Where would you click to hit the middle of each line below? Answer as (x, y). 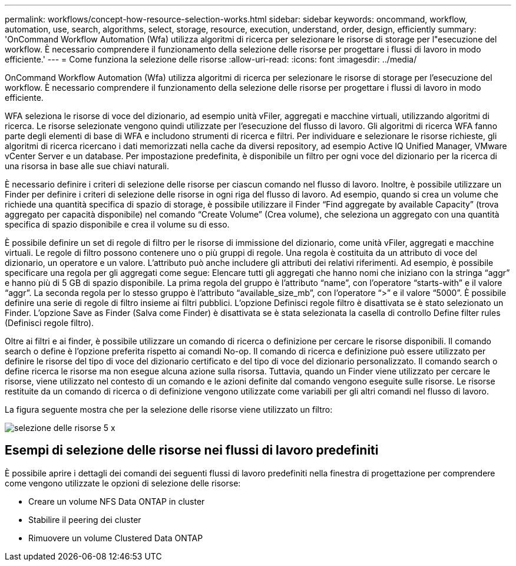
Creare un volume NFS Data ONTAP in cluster (117, 501)
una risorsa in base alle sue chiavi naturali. (87, 166)
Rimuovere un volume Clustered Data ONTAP (116, 538)
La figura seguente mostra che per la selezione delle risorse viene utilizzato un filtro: (169, 409)
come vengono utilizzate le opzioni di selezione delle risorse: (123, 483)
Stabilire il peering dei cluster (85, 519)
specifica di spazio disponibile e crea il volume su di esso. (117, 224)
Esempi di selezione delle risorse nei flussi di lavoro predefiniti (192, 450)
